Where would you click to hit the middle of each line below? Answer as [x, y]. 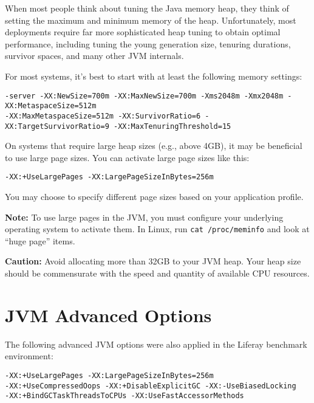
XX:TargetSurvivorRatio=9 [57, 126]
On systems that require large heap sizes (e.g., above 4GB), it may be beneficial [154, 146]
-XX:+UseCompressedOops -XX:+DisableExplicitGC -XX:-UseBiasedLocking [151, 386]
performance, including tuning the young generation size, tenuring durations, [148, 43]
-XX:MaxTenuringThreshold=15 [172, 126]
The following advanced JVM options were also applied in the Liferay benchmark [156, 344]
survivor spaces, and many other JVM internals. [94, 56]
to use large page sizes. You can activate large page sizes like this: [127, 157]
